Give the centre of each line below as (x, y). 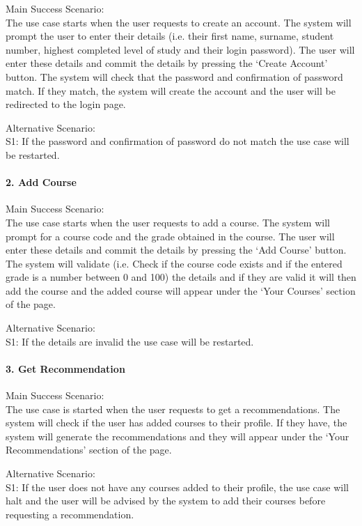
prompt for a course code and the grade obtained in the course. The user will (170, 236)
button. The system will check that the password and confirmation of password (174, 76)
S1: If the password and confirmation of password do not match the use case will (178, 141)
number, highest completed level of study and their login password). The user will (180, 49)
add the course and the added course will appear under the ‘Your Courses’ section (181, 290)
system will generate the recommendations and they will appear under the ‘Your (178, 436)
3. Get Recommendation (65, 368)
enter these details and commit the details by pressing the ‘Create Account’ (167, 63)
